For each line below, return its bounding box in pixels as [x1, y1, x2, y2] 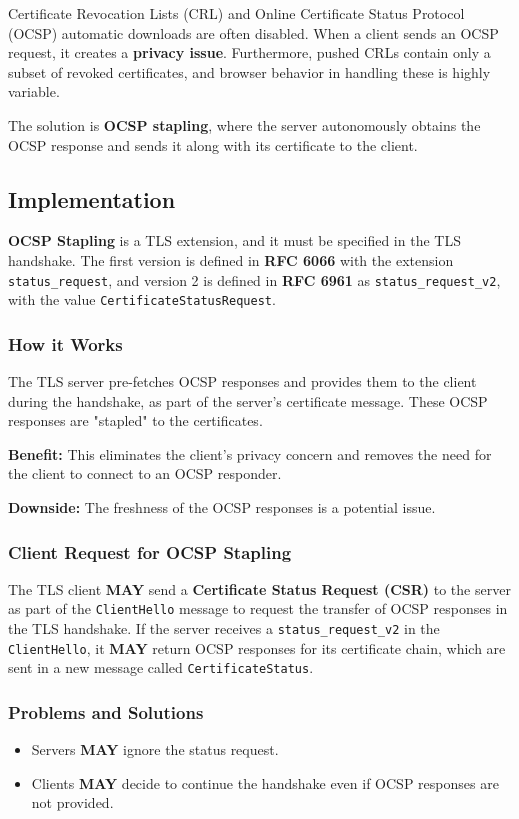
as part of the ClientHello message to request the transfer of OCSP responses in [8, 598, 508, 619]
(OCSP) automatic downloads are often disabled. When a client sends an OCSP [8, 22, 499, 43]
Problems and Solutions [8, 700, 204, 724]
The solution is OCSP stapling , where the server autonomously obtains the [8, 114, 481, 135]
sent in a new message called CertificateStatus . [8, 657, 314, 678]
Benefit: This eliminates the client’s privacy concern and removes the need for [8, 443, 492, 464]
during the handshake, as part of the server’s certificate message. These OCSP [8, 390, 488, 411]
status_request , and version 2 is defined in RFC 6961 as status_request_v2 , [8, 269, 501, 290]
